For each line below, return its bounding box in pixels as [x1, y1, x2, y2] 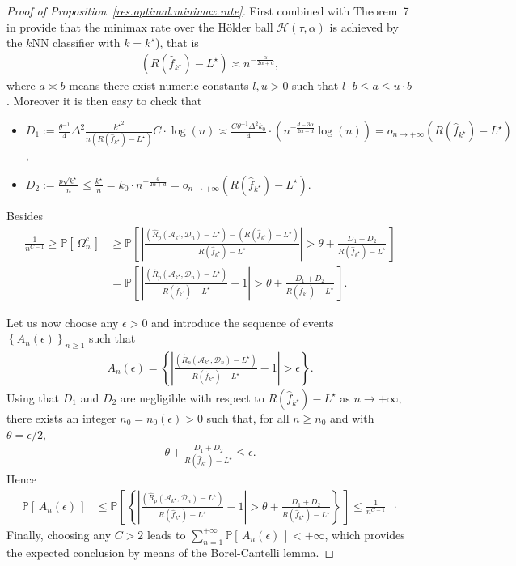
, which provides [324, 526, 405, 543]
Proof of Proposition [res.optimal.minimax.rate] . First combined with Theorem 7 [6, 2, 409, 19]
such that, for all [206, 409, 290, 426]
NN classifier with [32, 34, 121, 51]
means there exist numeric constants [69, 76, 249, 93]
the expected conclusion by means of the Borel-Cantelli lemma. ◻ [6, 543, 335, 560]
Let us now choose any [6, 313, 119, 330]
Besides [6, 206, 44, 223]
